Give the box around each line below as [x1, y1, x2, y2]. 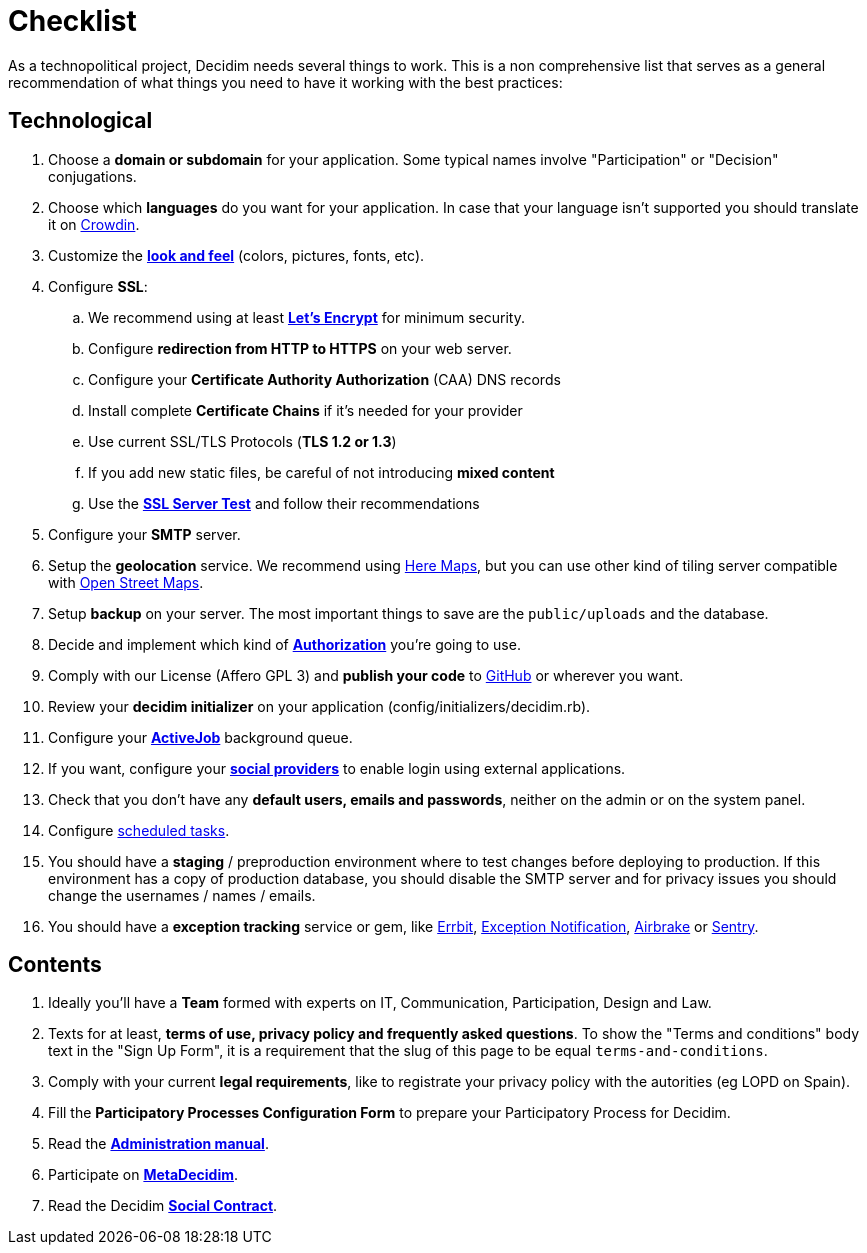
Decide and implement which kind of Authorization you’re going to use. [48, 635, 521, 653]
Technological [8, 108, 153, 134]
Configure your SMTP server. [48, 525, 241, 543]
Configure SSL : [48, 277, 148, 295]
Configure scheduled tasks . [48, 821, 230, 839]
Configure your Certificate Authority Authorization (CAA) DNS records [88, 370, 561, 388]
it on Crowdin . [48, 215, 140, 233]
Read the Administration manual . [48, 1135, 269, 1153]
